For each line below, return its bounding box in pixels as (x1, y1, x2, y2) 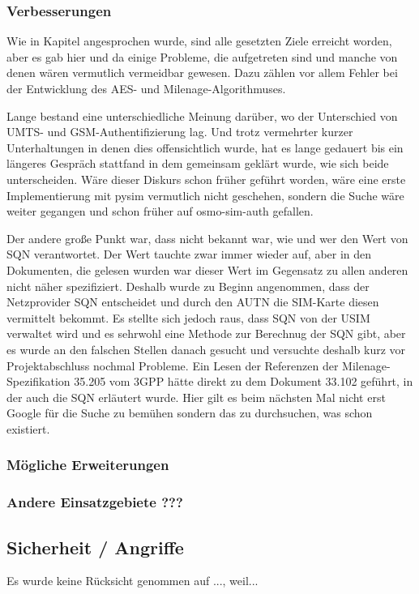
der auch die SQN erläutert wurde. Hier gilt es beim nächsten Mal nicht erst (6, 388, 386, 405)
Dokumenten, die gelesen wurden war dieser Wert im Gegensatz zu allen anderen (6, 261, 408, 278)
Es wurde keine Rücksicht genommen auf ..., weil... (6, 572, 259, 589)
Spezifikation (6, 373, 71, 390)
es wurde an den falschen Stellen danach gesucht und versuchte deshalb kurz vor (6, 340, 406, 357)
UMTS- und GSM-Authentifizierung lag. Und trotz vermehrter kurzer (6, 123, 353, 140)
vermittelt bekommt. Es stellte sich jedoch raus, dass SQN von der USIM (6, 309, 370, 326)
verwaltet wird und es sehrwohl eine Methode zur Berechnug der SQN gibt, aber (6, 325, 406, 342)
